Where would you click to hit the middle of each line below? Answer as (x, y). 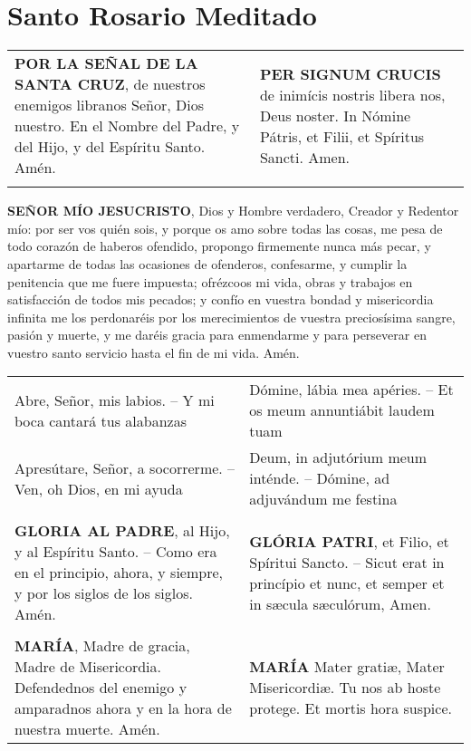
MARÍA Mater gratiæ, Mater (347, 667)
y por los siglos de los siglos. (104, 593)
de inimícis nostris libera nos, (352, 94)
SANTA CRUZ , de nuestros (110, 84)
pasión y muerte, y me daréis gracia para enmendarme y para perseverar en (217, 335)
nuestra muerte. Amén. (87, 729)
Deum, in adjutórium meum (338, 457)
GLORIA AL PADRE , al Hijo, (122, 531)
